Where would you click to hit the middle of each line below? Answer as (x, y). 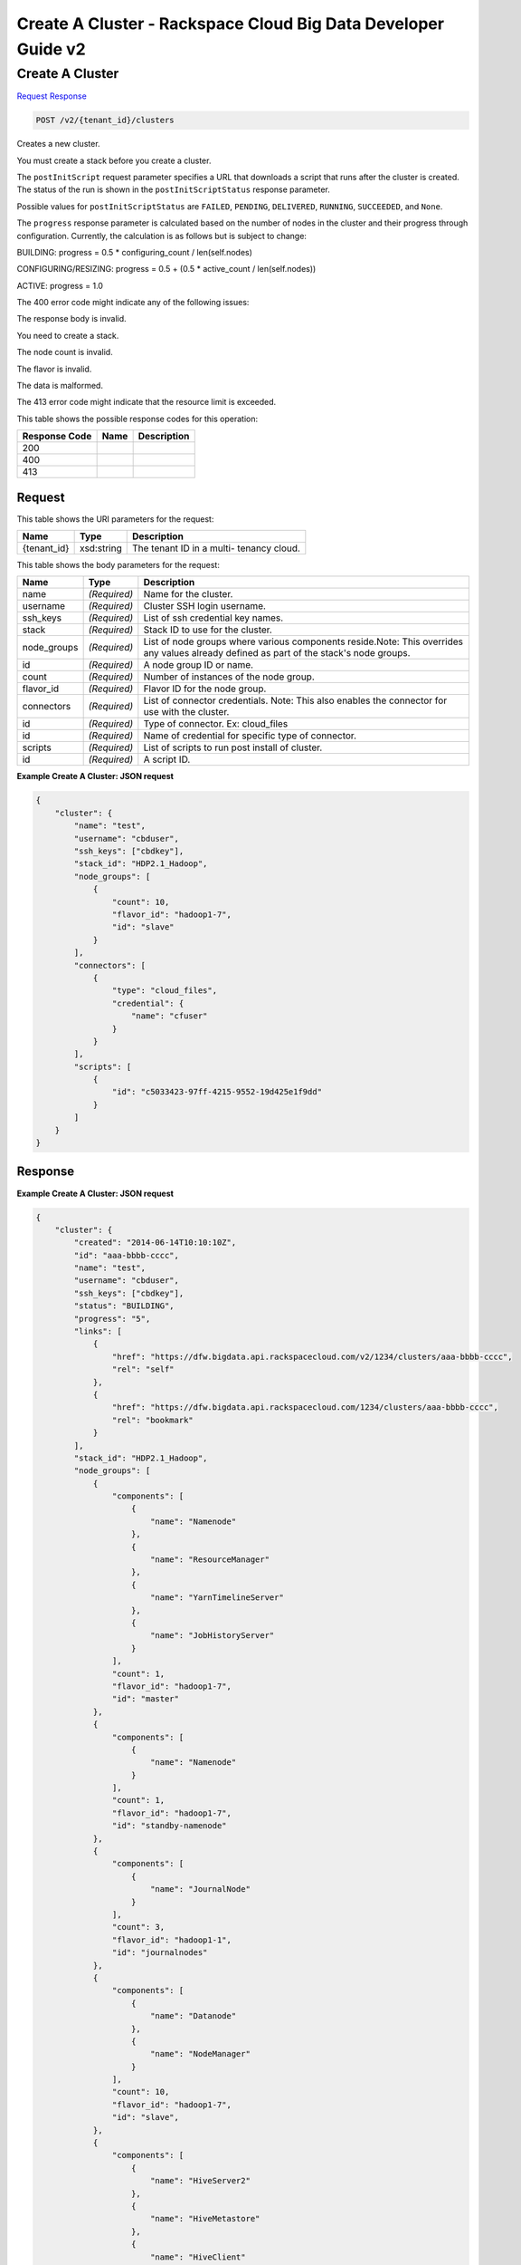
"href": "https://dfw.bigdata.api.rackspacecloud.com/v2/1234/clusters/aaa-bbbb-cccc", (312, 1356)
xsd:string (100, 548)
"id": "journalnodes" (160, 1953)
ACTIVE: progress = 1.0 (60, 285)
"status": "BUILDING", (124, 1306)
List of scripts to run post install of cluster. (233, 747)
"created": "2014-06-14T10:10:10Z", (155, 1243)
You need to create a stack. (68, 335)
